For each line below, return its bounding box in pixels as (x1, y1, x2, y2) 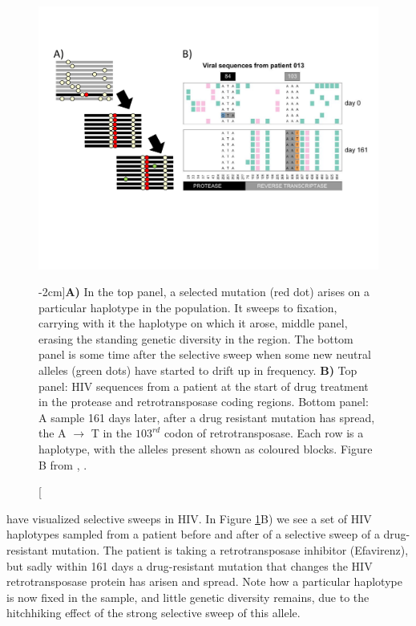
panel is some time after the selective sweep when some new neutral (38, 346, 371, 363)
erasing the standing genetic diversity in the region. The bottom (38, 330, 353, 347)
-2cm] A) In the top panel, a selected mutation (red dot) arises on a (38, 283, 370, 300)
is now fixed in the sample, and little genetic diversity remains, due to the (6, 588, 370, 605)
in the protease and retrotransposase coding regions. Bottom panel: (38, 393, 369, 410)
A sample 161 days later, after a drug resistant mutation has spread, (38, 409, 375, 425)
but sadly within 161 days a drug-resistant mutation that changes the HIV (6, 557, 373, 574)
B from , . (38, 456, 87, 473)
